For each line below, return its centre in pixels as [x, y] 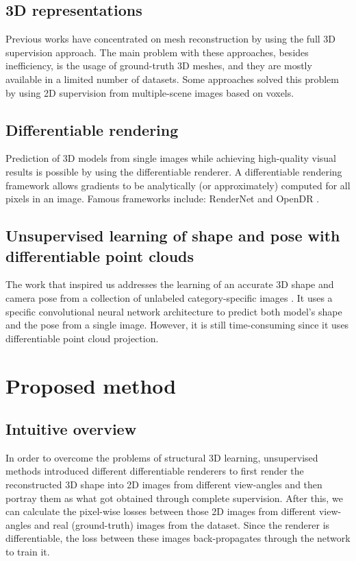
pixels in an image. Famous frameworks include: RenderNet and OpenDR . [163, 199]
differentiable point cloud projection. [82, 338]
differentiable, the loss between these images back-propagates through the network [178, 538]
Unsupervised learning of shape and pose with [173, 236]
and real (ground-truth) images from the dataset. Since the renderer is [182, 524]
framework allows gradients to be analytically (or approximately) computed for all [178, 185]
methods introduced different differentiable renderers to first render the [155, 471]
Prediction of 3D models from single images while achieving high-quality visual [171, 158]
